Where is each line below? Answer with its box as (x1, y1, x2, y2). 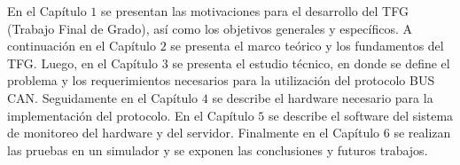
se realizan (394, 123, 451, 142)
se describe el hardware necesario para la (212, 88, 433, 106)
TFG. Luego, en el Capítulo (7, 53, 159, 72)
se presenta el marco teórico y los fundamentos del (170, 36, 444, 55)
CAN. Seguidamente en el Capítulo (7, 88, 199, 106)
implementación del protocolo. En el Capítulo (7, 106, 254, 124)
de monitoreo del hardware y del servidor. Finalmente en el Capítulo (7, 123, 380, 142)
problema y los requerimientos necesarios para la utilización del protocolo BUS (7, 71, 435, 90)
